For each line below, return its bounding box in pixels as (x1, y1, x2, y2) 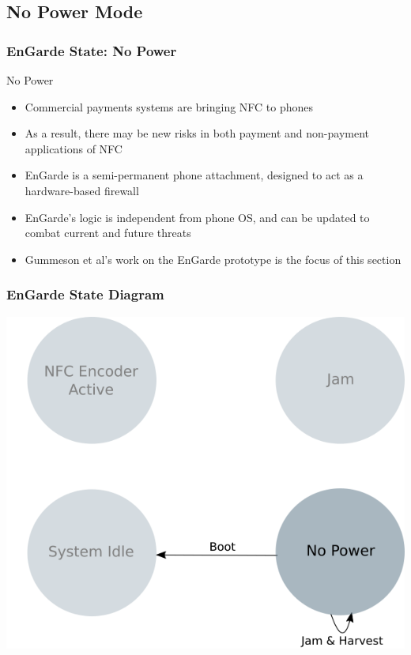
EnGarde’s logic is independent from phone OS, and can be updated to (25, 209, 370, 225)
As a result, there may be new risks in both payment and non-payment (25, 125, 369, 141)
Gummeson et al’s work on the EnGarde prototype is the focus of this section (25, 250, 402, 267)
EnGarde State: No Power (6, 40, 177, 60)
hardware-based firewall (25, 182, 139, 198)
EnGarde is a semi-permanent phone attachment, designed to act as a (25, 167, 364, 183)
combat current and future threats (25, 224, 191, 241)
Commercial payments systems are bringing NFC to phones (25, 98, 314, 115)
